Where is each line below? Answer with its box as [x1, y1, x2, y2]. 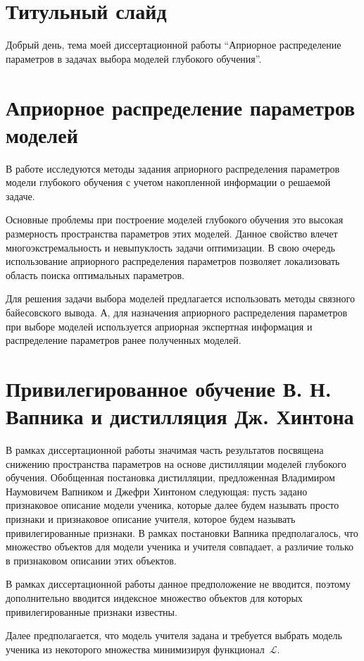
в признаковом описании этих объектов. [6, 552, 177, 567]
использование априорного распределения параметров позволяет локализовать [6, 254, 340, 268]
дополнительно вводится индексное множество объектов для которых [6, 591, 303, 605]
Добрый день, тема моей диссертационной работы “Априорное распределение [6, 37, 341, 52]
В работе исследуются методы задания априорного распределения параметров [6, 161, 340, 175]
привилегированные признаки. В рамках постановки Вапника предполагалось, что [6, 525, 358, 540]
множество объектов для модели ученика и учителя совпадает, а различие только [6, 539, 354, 554]
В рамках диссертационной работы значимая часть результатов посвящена [6, 443, 324, 457]
